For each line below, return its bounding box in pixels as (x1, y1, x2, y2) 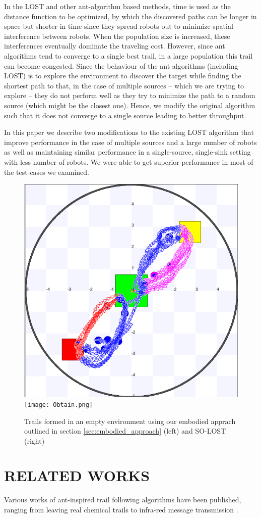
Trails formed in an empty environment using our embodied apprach (24, 415, 236, 426)
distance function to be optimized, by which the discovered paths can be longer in (4, 11, 257, 21)
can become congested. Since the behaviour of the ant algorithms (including (4, 60, 238, 71)
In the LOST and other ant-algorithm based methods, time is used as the (4, 1, 231, 11)
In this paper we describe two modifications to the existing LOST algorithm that (4, 127, 254, 137)
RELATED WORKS (4, 465, 150, 486)
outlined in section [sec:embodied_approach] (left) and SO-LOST (24, 426, 226, 436)
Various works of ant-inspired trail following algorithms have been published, (4, 494, 241, 505)
